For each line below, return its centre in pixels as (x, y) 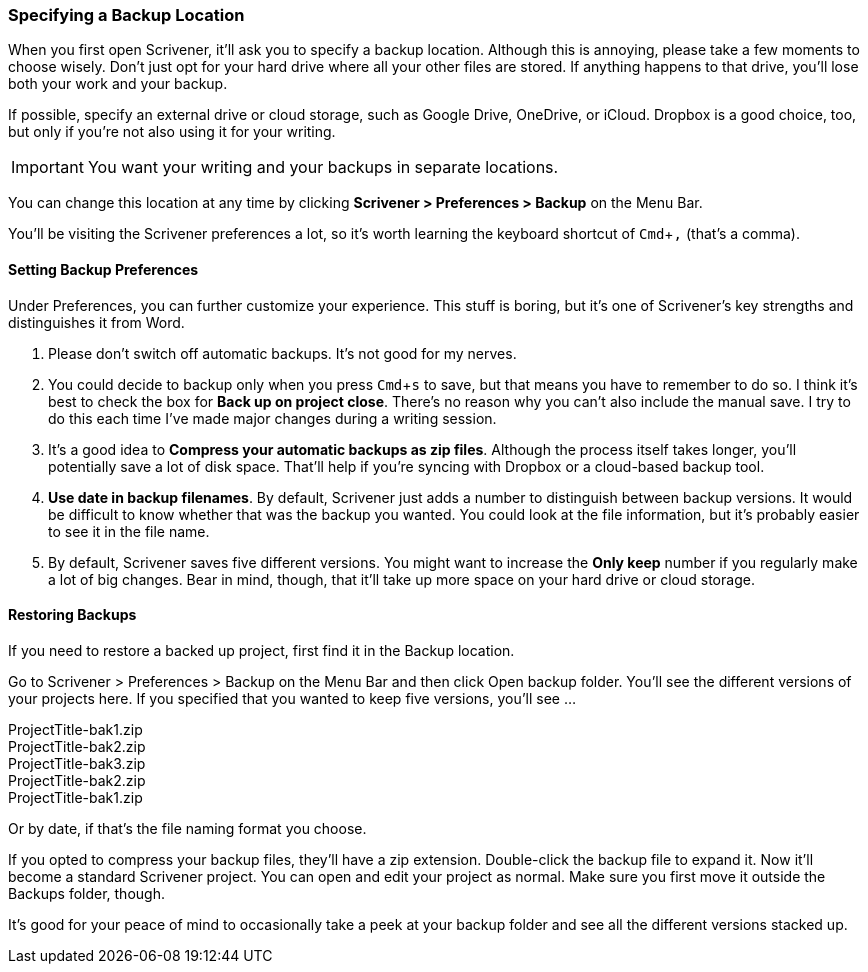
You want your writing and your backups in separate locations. (323, 167)
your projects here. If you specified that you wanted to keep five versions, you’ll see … (292, 698)
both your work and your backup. (118, 84)
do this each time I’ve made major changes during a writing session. (272, 418)
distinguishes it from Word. (96, 322)
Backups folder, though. (86, 893)
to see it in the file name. (129, 531)
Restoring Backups (72, 615)
